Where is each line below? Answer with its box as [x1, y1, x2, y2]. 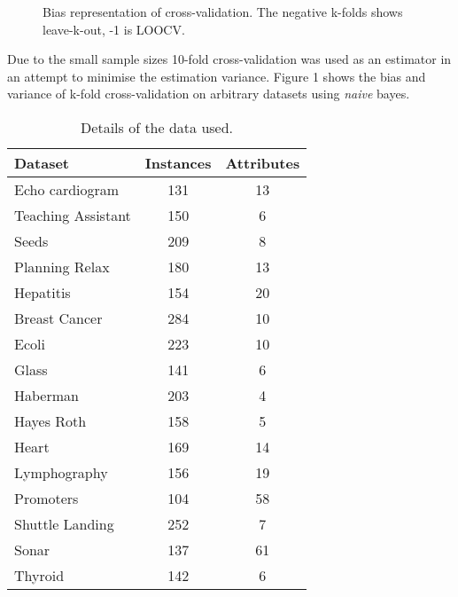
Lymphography [14, 461, 108, 483]
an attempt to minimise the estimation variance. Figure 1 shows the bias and [7, 67, 426, 85]
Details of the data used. [81, 116, 234, 137]
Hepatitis [14, 281, 71, 302]
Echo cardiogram [14, 178, 120, 200]
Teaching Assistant [14, 204, 131, 225]
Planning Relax [14, 255, 110, 277]
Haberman [14, 384, 79, 405]
